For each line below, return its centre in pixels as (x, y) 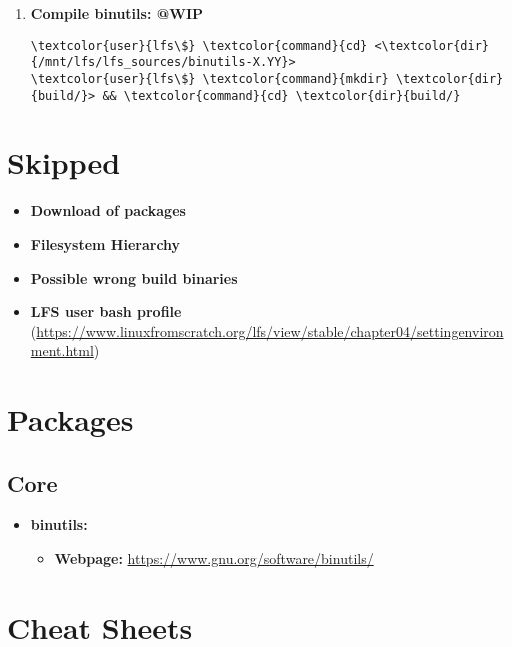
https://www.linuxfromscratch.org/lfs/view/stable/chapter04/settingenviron (270, 330)
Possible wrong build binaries (134, 277)
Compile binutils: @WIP (117, 13)
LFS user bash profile (106, 311)
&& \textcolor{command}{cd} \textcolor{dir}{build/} (281, 95)
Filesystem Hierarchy (105, 243)
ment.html (62, 350)
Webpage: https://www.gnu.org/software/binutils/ (214, 558)
